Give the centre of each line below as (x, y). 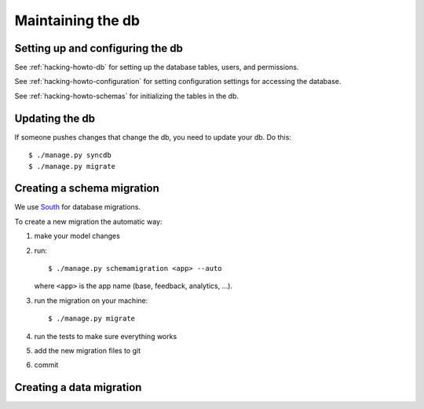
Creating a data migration (78, 387)
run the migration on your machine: (91, 300)
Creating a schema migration (87, 188)
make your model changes (77, 236)
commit (46, 365)
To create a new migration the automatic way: (88, 221)
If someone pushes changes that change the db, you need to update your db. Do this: (153, 137)
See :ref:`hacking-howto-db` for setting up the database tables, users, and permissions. (157, 68)
